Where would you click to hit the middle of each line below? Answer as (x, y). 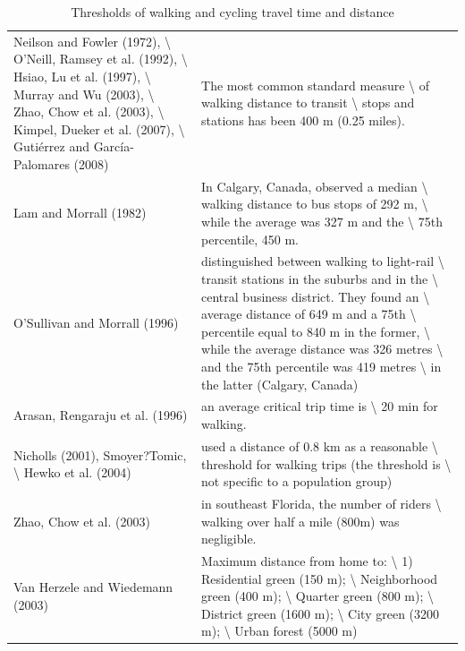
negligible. (229, 539)
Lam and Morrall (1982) (80, 213)
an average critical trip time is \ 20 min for (320, 406)
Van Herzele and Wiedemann (93, 587)
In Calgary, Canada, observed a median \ (315, 186)
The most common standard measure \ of (316, 85)
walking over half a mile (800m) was (300, 521)
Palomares (42, 164)
